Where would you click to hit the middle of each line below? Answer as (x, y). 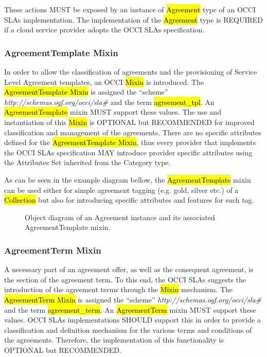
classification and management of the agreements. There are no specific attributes (133, 132)
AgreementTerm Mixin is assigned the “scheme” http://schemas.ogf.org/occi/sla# (133, 299)
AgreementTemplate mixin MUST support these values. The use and (113, 112)
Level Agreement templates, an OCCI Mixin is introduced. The (104, 82)
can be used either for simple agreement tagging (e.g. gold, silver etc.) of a (121, 190)
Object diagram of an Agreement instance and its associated (120, 217)
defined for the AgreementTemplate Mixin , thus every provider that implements (130, 142)
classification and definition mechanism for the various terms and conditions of (128, 329)
